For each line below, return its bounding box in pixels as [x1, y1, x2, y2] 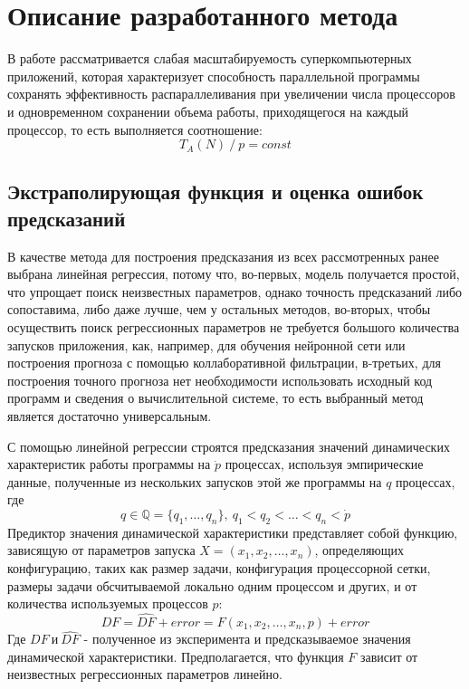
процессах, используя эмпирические [225, 455, 424, 474]
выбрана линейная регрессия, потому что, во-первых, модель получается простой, [7, 264, 460, 283]
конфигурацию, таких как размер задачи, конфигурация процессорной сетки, [7, 558, 431, 577]
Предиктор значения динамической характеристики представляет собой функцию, [7, 522, 458, 541]
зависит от [359, 646, 418, 665]
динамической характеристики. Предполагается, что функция [7, 646, 344, 665]
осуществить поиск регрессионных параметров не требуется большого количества [7, 318, 460, 337]
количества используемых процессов [7, 594, 208, 613]
